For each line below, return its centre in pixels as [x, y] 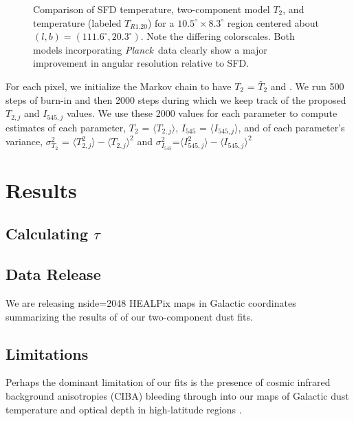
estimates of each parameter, [66, 127]
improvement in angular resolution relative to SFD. [141, 63]
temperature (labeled [77, 22]
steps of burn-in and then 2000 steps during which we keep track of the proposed [176, 99]
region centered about [273, 22]
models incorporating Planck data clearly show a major [150, 49]
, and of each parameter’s [291, 127]
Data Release [53, 274]
